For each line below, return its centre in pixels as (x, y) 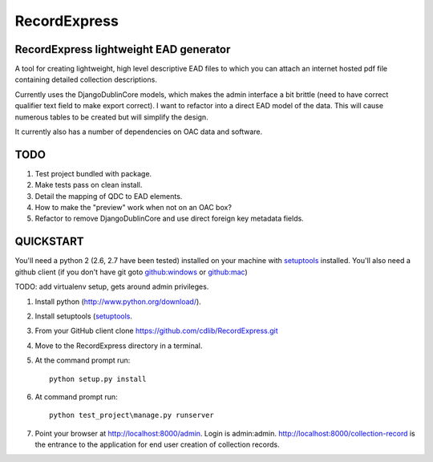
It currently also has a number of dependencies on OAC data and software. (139, 132)
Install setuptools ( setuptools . (83, 316)
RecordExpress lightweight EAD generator (123, 49)
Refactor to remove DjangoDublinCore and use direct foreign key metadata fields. (169, 219)
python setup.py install (98, 379)
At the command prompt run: (83, 360)
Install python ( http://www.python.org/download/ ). (118, 302)
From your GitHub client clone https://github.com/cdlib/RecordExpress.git (156, 331)
